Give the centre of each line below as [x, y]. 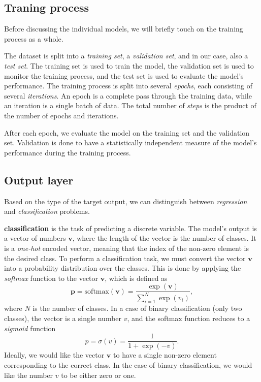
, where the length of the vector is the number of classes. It [164, 238]
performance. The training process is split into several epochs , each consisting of [128, 86]
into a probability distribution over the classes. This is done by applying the [123, 268]
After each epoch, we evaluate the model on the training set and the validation [127, 132]
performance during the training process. [68, 152]
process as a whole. [34, 38]
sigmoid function [30, 328]
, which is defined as [136, 278]
